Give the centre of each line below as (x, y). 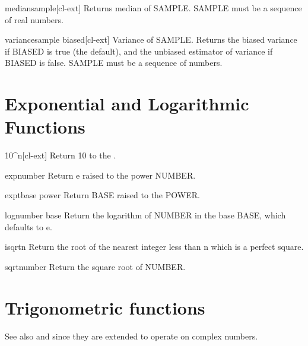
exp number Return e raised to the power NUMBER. (100, 175)
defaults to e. (28, 226)
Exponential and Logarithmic (127, 104)
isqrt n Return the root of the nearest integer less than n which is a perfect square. (154, 247)
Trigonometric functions (105, 307)
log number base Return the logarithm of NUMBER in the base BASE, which (145, 215)
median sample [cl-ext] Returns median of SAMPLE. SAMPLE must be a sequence (153, 8)
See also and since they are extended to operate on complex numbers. (131, 336)
